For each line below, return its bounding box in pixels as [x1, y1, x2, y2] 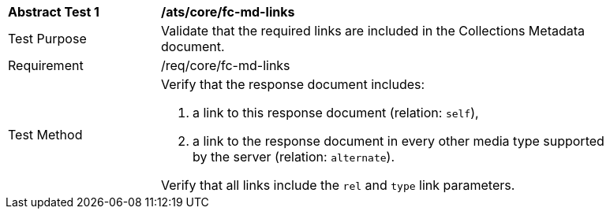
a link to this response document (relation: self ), [193, 105, 479, 120]
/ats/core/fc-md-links [161, 4, 295, 20]
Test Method [8, 127, 83, 143]
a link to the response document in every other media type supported [193, 133, 604, 149]
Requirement [8, 57, 84, 73]
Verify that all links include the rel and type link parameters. [161, 177, 515, 193]
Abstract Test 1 [8, 4, 99, 20]
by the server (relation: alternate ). [193, 149, 395, 165]
